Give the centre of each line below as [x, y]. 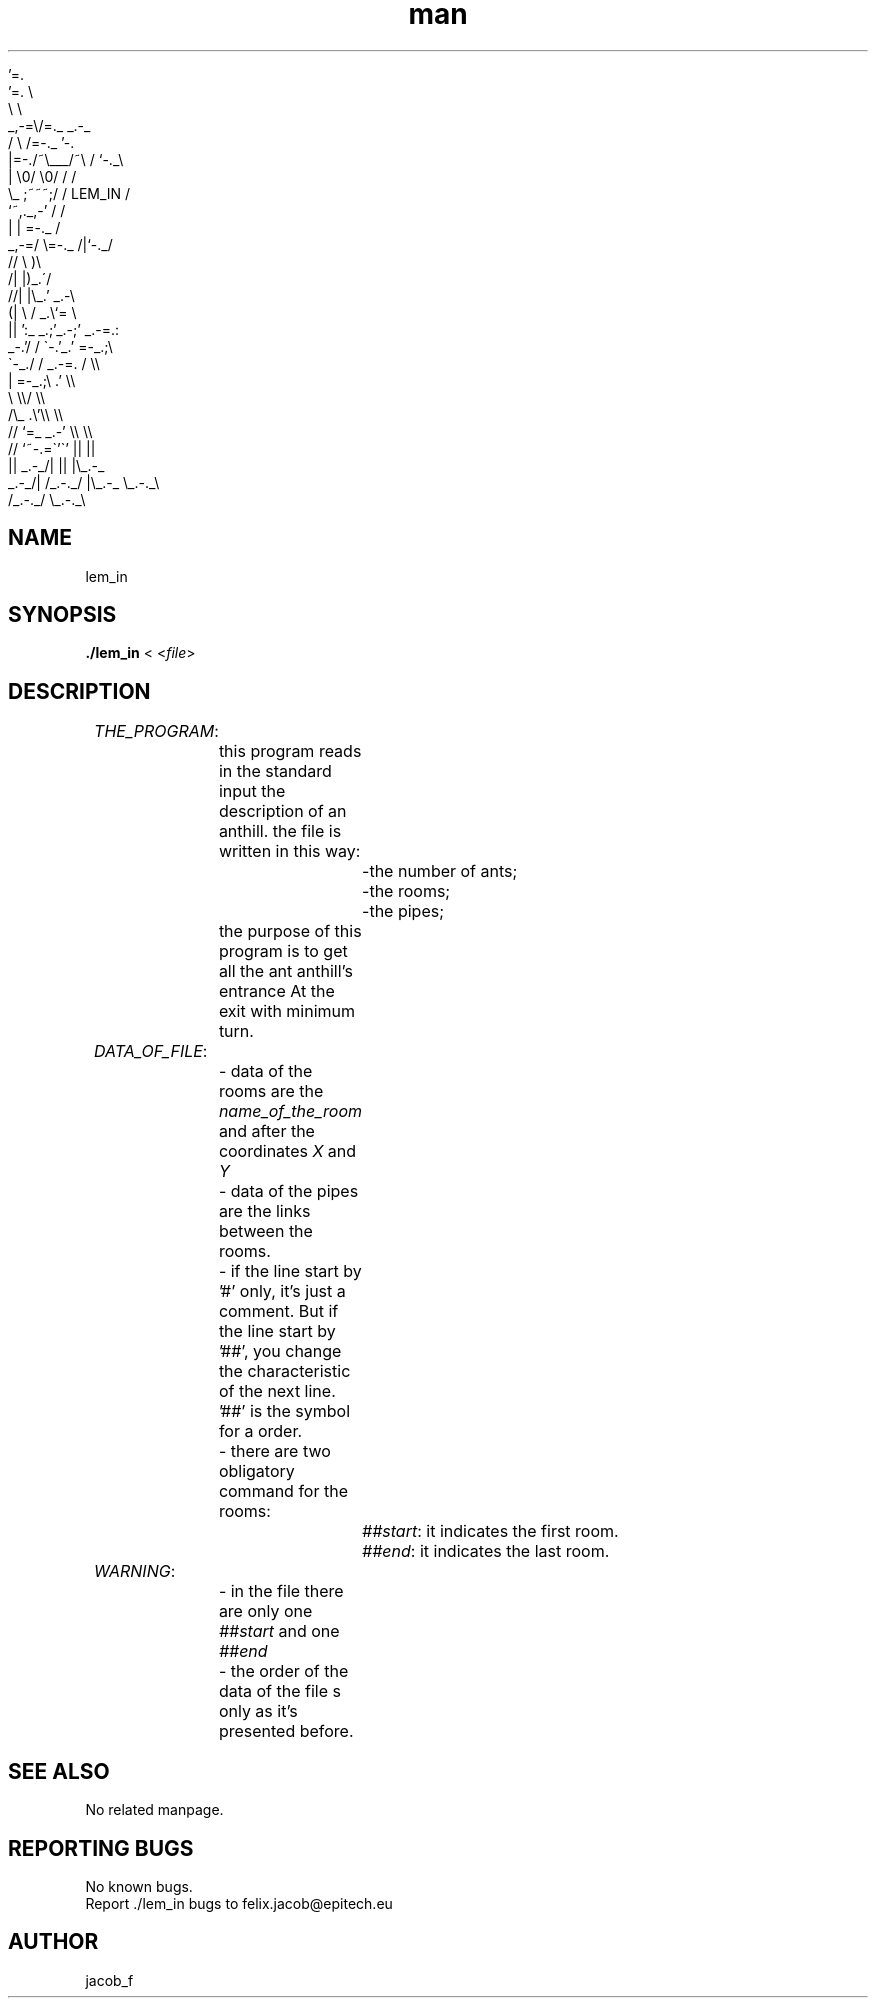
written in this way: [289, 851]
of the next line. [277, 1391]
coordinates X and [287, 1151]
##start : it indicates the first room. [490, 1531]
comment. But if [278, 1311]
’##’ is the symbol [284, 1411]
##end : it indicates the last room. [486, 1551]
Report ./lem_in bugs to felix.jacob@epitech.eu [239, 1903]
